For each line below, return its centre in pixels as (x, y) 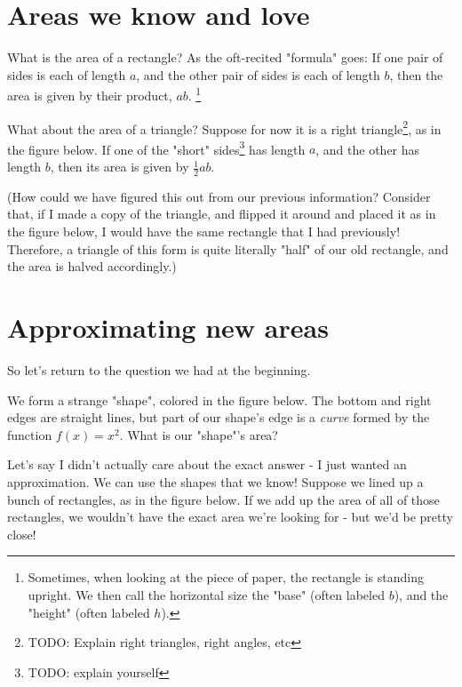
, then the (416, 74)
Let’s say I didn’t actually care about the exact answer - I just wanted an (207, 464)
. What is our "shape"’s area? (199, 434)
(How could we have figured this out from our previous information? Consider (219, 196)
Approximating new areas (168, 328)
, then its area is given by (119, 167)
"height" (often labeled (89, 612)
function (30, 434)
